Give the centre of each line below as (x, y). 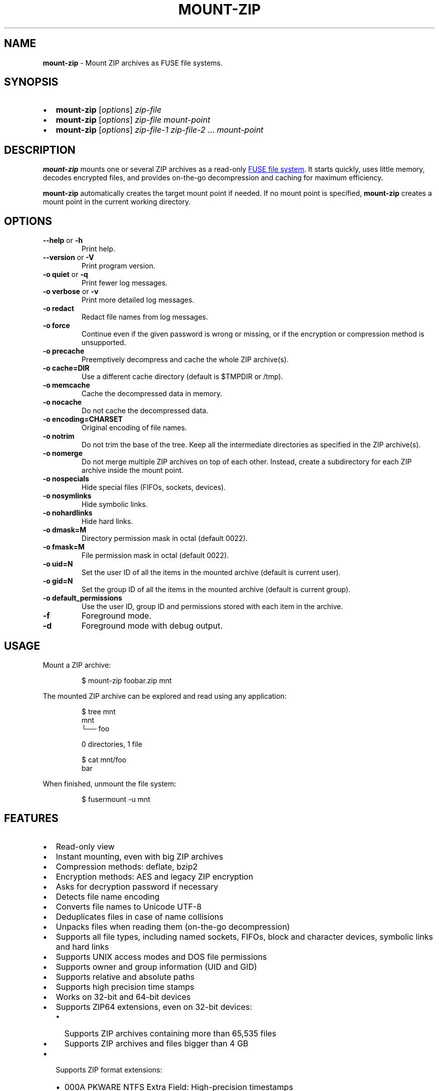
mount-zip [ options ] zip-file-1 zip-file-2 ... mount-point (160, 130)
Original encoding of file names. (134, 428)
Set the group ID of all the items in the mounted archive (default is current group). (216, 590)
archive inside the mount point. (133, 470)
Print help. (98, 249)
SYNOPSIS (31, 82)
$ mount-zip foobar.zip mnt (127, 680)
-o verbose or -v (71, 292)
